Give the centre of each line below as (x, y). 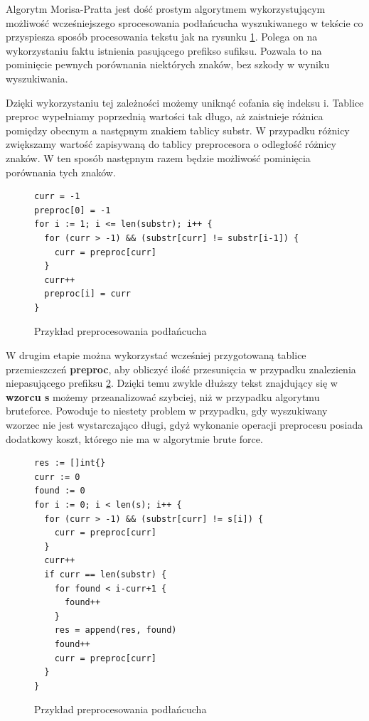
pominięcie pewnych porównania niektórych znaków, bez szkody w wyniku (168, 64)
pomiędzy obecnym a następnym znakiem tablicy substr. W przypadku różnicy (178, 130)
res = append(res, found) (116, 630)
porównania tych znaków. (61, 172)
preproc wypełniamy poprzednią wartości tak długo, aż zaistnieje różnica (165, 116)
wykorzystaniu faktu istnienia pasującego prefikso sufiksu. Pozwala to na (164, 50)
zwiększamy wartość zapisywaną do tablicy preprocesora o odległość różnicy (171, 144)
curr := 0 (57, 477)
